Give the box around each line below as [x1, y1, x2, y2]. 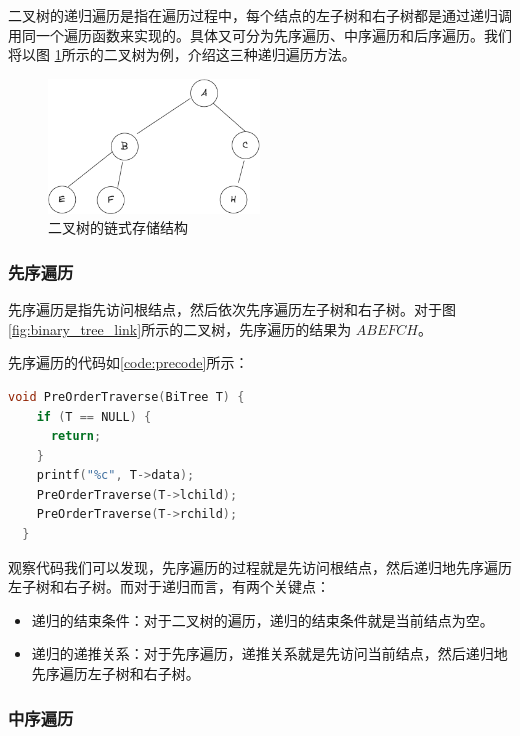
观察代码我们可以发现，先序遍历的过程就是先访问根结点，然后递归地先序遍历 [8, 556, 512, 577]
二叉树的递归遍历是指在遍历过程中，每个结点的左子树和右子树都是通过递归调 [8, 5, 512, 25]
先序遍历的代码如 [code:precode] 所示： [8, 352, 249, 373]
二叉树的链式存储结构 [48, 217, 188, 238]
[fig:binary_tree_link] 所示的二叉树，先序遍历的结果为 [8, 318, 352, 339]
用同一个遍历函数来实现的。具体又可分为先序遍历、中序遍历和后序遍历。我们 [8, 24, 512, 45]
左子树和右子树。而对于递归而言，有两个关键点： [8, 576, 330, 597]
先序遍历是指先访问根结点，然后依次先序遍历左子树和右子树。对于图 [8, 299, 456, 320]
